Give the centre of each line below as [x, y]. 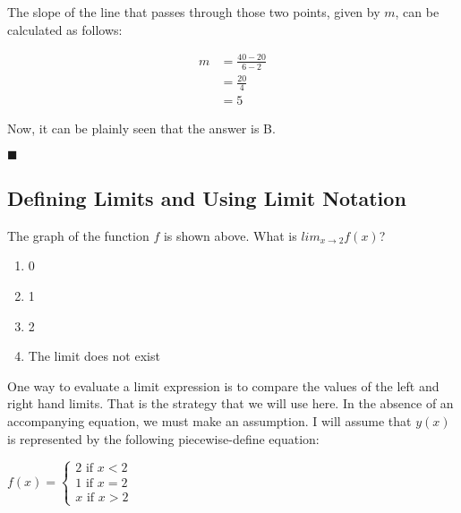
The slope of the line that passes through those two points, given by [194, 12]
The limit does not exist [94, 356]
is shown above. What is [230, 235]
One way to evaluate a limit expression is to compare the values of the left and [223, 385]
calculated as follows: [65, 29]
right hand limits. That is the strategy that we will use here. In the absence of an [230, 403]
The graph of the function [78, 235]
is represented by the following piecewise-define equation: [163, 438]
